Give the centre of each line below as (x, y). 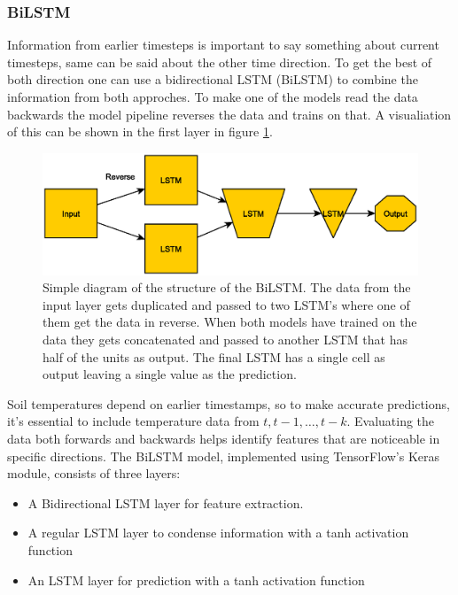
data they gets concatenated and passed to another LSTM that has (225, 340)
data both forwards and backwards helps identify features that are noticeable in (224, 438)
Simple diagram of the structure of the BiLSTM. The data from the (227, 287)
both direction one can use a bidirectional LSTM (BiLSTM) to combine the (213, 79)
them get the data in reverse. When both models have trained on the (230, 322)
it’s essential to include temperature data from (133, 421)
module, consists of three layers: (94, 473)
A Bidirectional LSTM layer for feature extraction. (166, 502)
